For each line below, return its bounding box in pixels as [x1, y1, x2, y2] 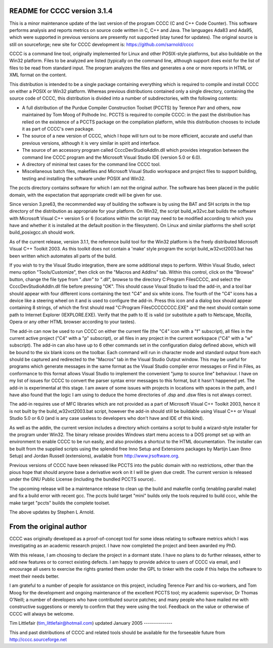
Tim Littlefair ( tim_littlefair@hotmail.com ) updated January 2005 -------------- [9, 620, 173, 626]
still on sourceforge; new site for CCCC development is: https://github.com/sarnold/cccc [9, 41, 194, 48]
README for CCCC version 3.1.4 [9, 7, 113, 15]
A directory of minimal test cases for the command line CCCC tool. [22, 161, 161, 167]
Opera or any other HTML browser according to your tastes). [9, 319, 136, 325]
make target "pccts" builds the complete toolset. [9, 500, 111, 506]
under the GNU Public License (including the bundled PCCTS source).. [9, 476, 157, 483]
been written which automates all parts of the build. [9, 253, 117, 259]
